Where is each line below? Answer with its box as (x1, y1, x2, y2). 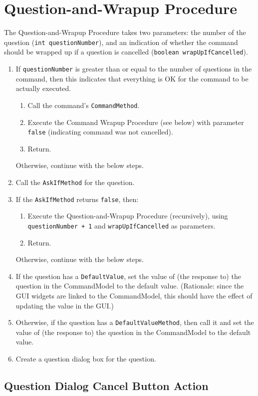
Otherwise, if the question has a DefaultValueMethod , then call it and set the (15, 317, 254, 327)
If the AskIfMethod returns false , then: (15, 193, 139, 204)
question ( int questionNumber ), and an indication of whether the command (4, 36, 238, 47)
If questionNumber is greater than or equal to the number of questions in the (15, 63, 252, 74)
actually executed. (15, 83, 71, 93)
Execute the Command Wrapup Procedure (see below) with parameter (27, 116, 244, 127)
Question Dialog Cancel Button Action (4, 377, 209, 393)
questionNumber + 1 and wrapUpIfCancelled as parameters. (27, 220, 216, 230)
